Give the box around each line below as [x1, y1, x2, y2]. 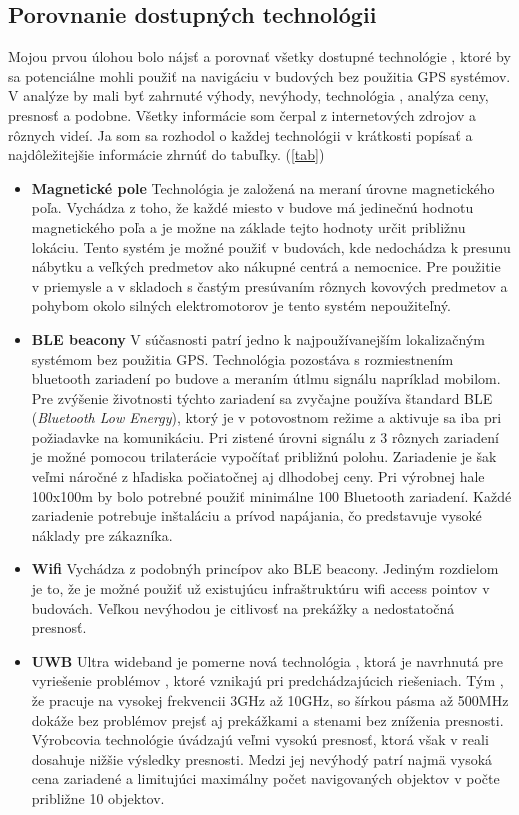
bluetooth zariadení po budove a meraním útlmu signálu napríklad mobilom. [31, 368, 501, 389]
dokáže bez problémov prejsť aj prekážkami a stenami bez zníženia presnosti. [31, 709, 504, 730]
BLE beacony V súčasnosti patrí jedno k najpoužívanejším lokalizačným [31, 328, 485, 349]
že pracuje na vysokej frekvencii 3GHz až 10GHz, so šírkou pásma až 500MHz [31, 690, 509, 711]
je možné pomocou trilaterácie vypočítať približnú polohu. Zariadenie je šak [31, 446, 497, 467]
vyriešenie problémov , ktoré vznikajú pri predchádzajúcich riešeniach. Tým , [31, 670, 504, 691]
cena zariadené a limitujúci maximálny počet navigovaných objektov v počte [31, 768, 500, 789]
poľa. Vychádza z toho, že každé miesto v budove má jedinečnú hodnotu [31, 197, 474, 218]
